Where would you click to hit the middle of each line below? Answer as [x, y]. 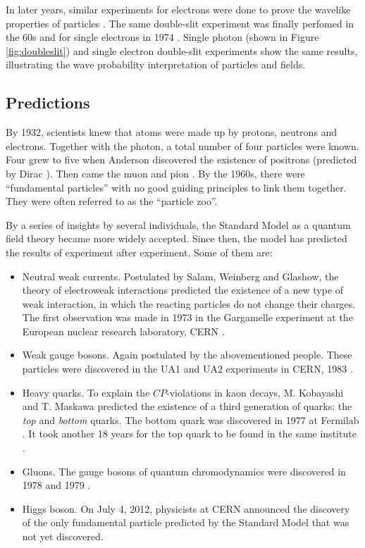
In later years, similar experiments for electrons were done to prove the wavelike [178, 9]
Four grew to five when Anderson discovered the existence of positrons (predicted [181, 160]
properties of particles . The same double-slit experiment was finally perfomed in [180, 23]
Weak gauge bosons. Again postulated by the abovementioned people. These [187, 355]
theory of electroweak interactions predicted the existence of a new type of [183, 290]
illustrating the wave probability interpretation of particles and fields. [156, 64]
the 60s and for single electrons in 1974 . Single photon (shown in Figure [162, 37]
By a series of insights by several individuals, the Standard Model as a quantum [178, 224]
